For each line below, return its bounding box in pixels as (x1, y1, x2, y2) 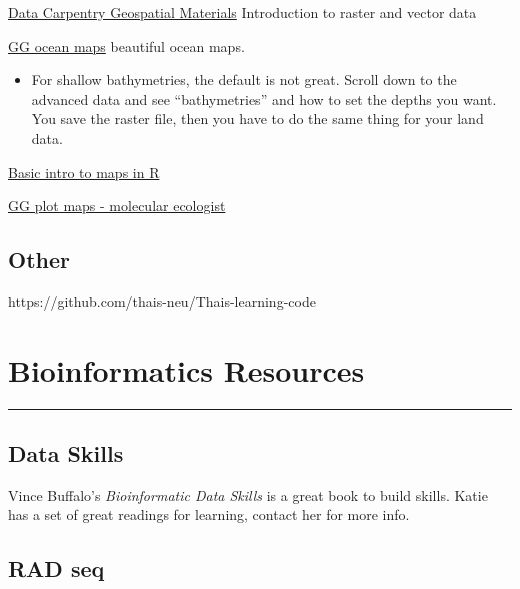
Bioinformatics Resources (8, 349, 365, 390)
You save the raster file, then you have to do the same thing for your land (31, 108, 484, 129)
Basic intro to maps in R (8, 161, 160, 182)
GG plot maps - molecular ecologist (8, 195, 226, 216)
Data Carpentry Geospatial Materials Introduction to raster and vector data (8, 2, 477, 22)
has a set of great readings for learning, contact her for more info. (8, 504, 410, 525)
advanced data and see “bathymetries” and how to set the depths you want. (31, 88, 497, 109)
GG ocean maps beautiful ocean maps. (8, 35, 245, 56)
